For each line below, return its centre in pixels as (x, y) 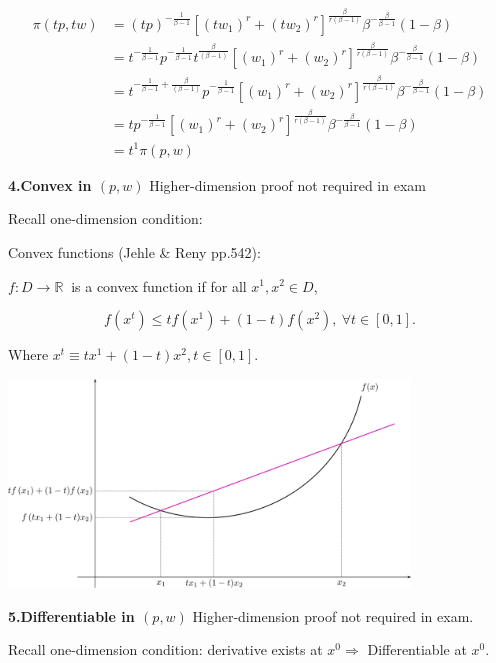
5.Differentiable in (71, 615)
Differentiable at (417, 649)
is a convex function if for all (159, 285)
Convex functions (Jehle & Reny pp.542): (134, 251)
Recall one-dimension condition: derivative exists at (165, 649)
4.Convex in (50, 184)
